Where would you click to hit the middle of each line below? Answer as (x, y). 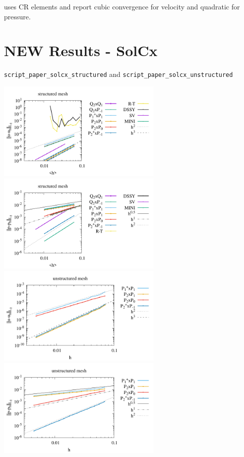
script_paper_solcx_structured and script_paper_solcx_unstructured (119, 74)
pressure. (17, 16)
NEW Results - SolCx (81, 50)
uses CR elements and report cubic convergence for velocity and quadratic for (122, 6)
